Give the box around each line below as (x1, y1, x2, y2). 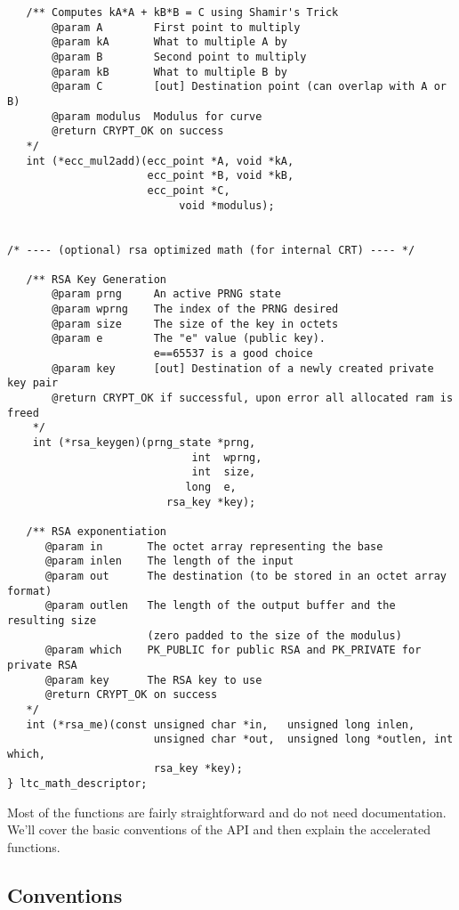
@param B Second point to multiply (52, 50, 307, 63)
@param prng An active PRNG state (52, 288, 281, 301)
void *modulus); (179, 199, 275, 212)
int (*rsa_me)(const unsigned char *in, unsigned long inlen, (26, 718, 415, 731)
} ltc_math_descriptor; (7, 777, 148, 791)
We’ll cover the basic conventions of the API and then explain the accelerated (7, 820, 431, 839)
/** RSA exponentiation (26, 524, 166, 538)
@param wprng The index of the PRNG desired (52, 303, 339, 316)
